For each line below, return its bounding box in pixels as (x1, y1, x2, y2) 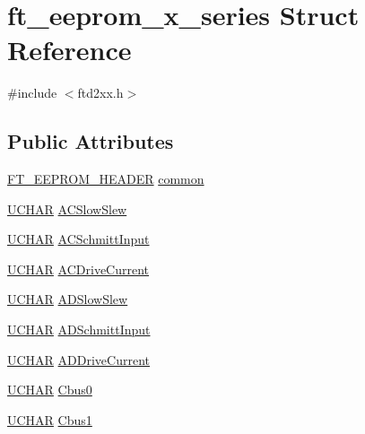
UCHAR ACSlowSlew (7, 199, 127, 218)
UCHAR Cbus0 (7, 380, 92, 399)
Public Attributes (7, 127, 174, 155)
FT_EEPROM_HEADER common (7, 169, 204, 188)
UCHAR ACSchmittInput (7, 230, 150, 248)
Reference (7, 31, 132, 68)
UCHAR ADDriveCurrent (7, 350, 151, 369)
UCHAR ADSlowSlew (7, 290, 128, 308)
